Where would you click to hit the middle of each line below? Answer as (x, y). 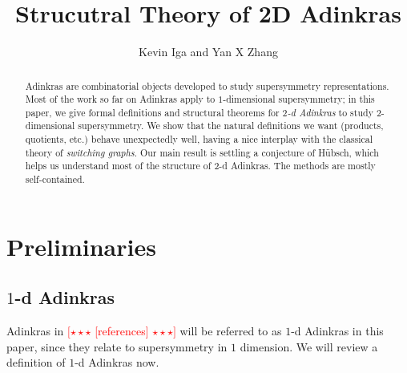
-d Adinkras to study (330, 112)
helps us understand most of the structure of (118, 166)
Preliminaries (81, 246)
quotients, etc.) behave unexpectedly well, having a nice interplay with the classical (199, 139)
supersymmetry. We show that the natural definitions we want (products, (231, 126)
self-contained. (55, 179)
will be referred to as (231, 331)
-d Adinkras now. (117, 362)
